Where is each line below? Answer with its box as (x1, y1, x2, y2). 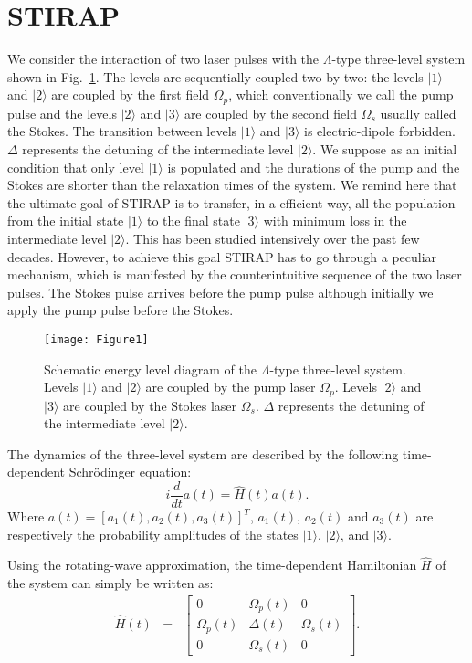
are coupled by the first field (51, 85, 210, 104)
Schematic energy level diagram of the (44, 359, 257, 378)
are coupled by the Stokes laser (63, 395, 237, 415)
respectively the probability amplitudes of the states (7, 524, 299, 543)
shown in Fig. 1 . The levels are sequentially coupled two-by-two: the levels (7, 67, 424, 86)
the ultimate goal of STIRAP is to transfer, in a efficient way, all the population (7, 193, 456, 212)
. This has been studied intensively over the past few (125, 228, 420, 247)
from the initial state (7, 211, 124, 230)
